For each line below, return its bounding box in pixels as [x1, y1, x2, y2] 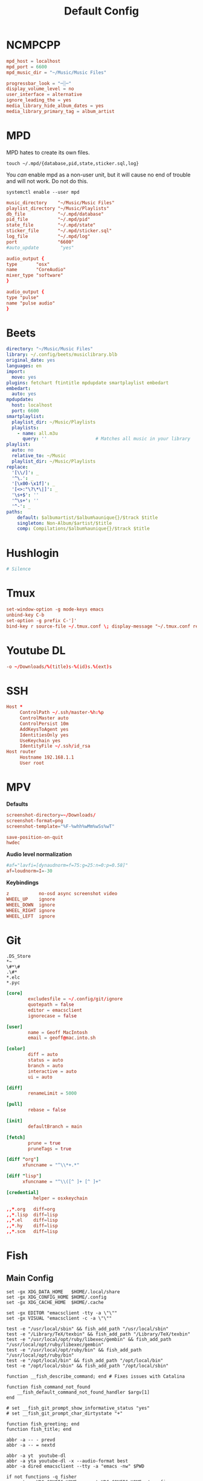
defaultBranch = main [28, 1123, 83, 1129]
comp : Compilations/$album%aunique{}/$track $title [17, 525, 150, 532]
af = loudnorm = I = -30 [6, 868, 53, 874]
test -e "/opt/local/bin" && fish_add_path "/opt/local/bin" [6, 1358, 164, 1364]
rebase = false [28, 1107, 66, 1113]
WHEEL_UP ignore [6, 896, 56, 902]
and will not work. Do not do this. [6, 177, 89, 185]
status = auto [28, 1057, 63, 1064]
